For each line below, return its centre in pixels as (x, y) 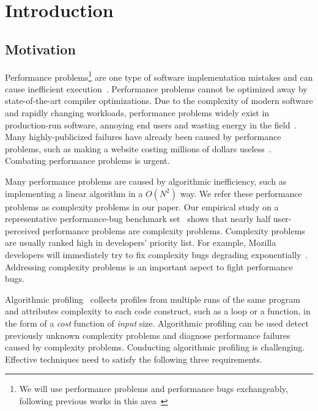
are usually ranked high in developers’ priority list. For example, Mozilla (141, 243)
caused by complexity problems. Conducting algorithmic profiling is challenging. (155, 347)
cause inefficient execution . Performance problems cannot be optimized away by (156, 88)
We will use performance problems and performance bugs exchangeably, (153, 389)
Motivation (40, 49)
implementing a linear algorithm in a (74, 193)
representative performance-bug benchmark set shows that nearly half (138, 219)
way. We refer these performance (241, 193)
